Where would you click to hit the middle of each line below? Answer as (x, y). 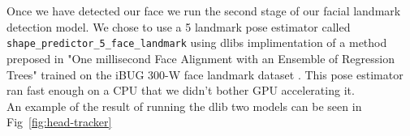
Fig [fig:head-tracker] (59, 122)
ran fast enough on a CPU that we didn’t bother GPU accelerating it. (181, 90)
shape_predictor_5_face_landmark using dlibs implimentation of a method (197, 42)
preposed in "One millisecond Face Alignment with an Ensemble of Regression (201, 58)
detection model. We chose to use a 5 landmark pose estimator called (179, 26)
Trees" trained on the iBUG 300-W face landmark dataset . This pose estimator (205, 74)
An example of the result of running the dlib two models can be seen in (184, 106)
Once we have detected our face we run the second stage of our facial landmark (204, 11)
